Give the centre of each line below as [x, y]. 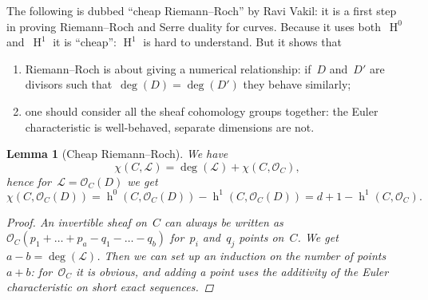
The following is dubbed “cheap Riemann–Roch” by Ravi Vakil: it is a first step [202, 10]
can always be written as [224, 221]
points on [262, 237]
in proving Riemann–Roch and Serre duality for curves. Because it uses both [194, 26]
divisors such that [69, 84]
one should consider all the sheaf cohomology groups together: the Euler [202, 111]
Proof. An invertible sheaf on [77, 221]
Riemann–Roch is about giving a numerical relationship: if [168, 68]
